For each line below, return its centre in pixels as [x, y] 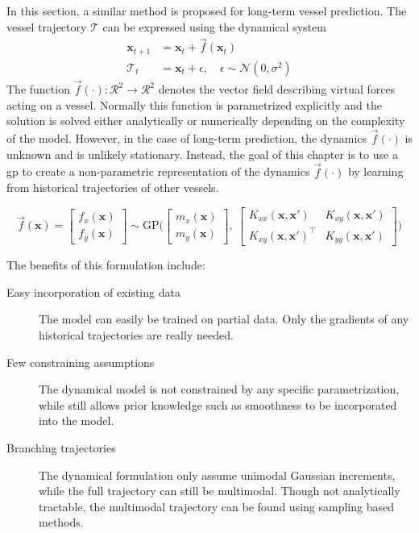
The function [38, 89]
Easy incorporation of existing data [93, 291]
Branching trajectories [61, 447]
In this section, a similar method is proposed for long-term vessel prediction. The [207, 10]
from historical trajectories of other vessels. [113, 187]
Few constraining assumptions [81, 362]
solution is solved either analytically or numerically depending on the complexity [206, 121]
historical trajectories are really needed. [136, 334]
